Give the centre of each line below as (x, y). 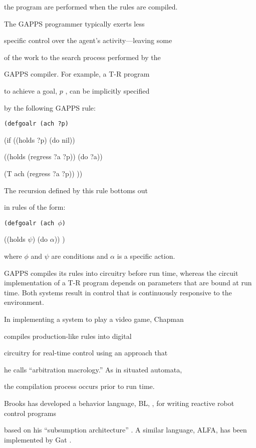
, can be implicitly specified (107, 90)
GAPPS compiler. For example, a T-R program (77, 74)
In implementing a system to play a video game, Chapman (94, 319)
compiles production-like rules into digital (68, 336)
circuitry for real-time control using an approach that (86, 353)
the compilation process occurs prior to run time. (79, 386)
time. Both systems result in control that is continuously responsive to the (118, 292)
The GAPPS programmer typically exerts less (74, 23)
